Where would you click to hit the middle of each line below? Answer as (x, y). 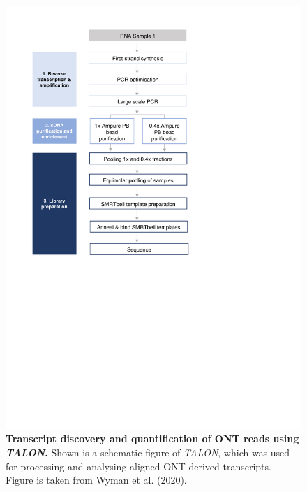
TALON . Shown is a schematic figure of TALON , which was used (148, 452)
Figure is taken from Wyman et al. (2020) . (96, 480)
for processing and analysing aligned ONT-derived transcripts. (138, 466)
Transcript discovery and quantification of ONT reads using (152, 439)
